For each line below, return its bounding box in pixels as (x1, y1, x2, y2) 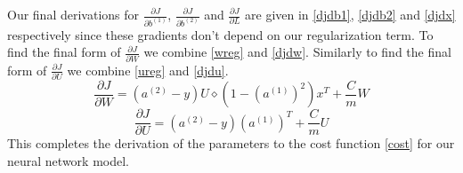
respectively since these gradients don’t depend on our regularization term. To (7, 25, 434, 43)
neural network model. (7, 151, 129, 169)
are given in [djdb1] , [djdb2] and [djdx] (245, 5, 456, 23)
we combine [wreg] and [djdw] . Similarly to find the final (143, 43, 451, 61)
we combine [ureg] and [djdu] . (67, 60, 229, 79)
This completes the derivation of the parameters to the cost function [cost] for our (7, 134, 455, 153)
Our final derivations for (7, 5, 140, 23)
